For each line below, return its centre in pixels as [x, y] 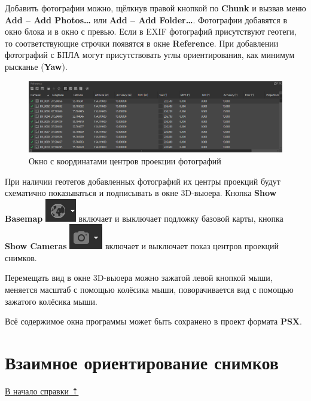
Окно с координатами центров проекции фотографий [125, 160]
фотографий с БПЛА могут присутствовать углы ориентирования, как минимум [150, 55]
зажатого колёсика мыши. [51, 301]
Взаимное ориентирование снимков [142, 362]
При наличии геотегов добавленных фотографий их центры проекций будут [143, 181]
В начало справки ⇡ [42, 391]
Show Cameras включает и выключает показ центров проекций [142, 246]
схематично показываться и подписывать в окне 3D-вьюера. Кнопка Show [141, 193]
